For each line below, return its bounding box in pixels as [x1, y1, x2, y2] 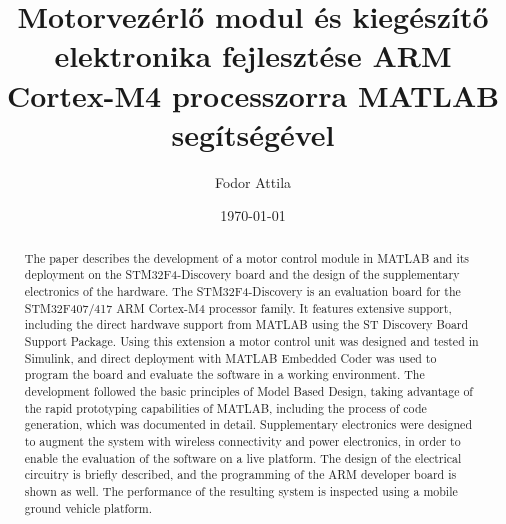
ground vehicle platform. [24, 499, 153, 516]
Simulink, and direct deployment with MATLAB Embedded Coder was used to [24, 349, 437, 366]
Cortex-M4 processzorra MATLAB [6, 74, 500, 115]
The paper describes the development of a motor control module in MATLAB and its [24, 249, 470, 266]
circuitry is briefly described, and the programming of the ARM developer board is [24, 466, 457, 483]
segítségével [171, 113, 335, 154]
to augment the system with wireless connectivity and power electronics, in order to [24, 432, 461, 449]
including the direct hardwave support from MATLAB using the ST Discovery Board [24, 316, 469, 333]
